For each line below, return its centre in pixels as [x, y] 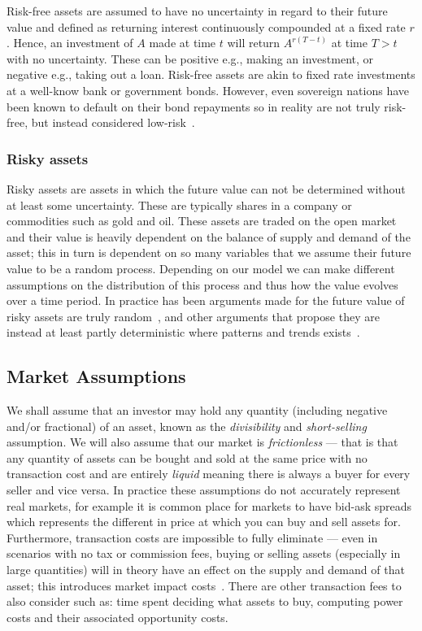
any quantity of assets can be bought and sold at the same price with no [187, 457]
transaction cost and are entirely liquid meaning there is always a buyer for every [209, 474]
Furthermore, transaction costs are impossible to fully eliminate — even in [192, 537]
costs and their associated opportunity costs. [117, 617]
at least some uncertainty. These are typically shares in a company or [179, 205]
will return [254, 43]
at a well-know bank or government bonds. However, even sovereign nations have [208, 90]
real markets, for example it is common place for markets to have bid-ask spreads [209, 505]
